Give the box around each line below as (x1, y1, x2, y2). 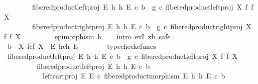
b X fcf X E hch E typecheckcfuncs (7, 41, 156, 51)
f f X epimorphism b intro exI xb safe (4, 31, 171, 41)
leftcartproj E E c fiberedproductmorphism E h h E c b (42, 70, 225, 81)
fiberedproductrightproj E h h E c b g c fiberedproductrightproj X (32, 21, 251, 32)
